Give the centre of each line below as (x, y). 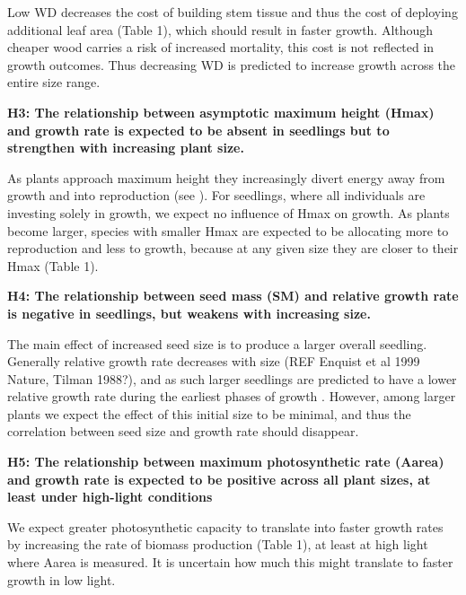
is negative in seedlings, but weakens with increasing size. (189, 313)
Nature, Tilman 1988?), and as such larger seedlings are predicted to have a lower (232, 378)
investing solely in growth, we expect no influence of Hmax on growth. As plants (229, 212)
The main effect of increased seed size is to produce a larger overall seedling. (217, 343)
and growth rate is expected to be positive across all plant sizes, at (219, 479)
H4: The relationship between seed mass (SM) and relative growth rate (233, 296)
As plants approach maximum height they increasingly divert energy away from (226, 177)
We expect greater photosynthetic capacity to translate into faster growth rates (225, 526)
